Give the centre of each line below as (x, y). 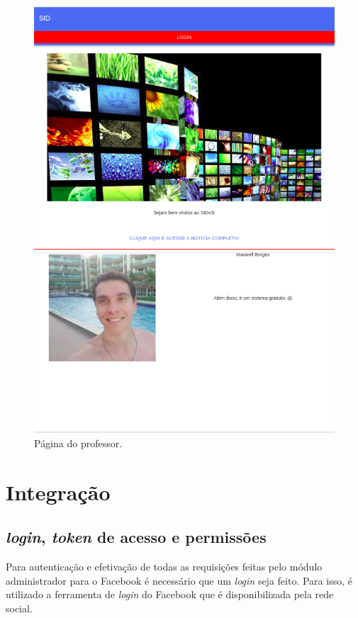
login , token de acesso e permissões (136, 537)
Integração (58, 491)
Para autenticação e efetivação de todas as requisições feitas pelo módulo (164, 567)
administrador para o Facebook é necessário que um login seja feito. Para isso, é (179, 580)
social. (19, 608)
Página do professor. (78, 443)
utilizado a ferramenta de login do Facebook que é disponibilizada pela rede (170, 594)
